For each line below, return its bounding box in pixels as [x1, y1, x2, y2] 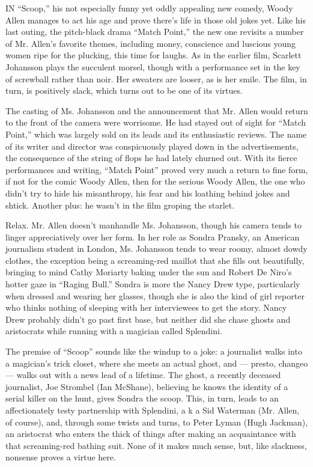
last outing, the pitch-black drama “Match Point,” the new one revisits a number [5, 25, 304, 38]
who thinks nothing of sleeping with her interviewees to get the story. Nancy [5, 301, 287, 314]
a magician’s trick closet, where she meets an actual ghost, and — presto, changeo [5, 356, 308, 369]
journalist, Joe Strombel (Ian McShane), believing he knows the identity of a [5, 380, 288, 392]
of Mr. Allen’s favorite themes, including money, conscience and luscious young [5, 37, 296, 49]
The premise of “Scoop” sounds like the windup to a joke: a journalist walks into [5, 345, 302, 358]
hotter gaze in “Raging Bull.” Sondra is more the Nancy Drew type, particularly [5, 278, 300, 290]
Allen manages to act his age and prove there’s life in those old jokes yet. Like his [5, 13, 306, 26]
